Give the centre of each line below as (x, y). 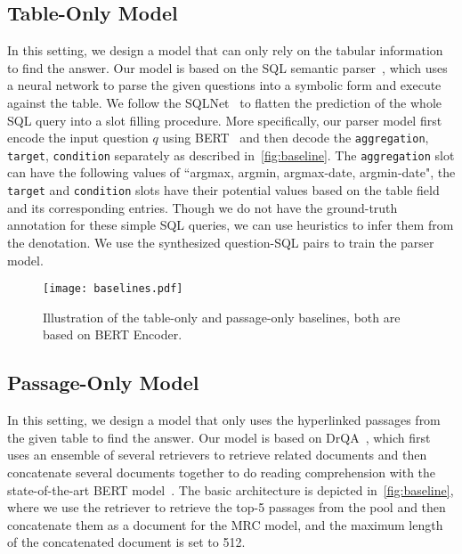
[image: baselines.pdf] (113, 289)
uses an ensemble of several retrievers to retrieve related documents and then (217, 455)
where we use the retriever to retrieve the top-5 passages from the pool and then (227, 507)
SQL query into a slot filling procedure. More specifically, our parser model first (225, 120)
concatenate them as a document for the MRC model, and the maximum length (225, 524)
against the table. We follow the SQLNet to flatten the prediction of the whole (224, 102)
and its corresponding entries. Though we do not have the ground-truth (203, 207)
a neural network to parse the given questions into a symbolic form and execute (224, 85)
